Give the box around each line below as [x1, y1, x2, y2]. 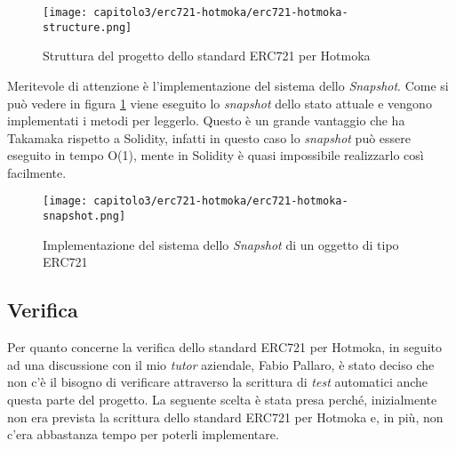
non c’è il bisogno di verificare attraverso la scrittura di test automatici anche [7, 373, 428, 391]
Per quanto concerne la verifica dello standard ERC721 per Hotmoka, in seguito [7, 338, 442, 357]
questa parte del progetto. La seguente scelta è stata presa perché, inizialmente [7, 389, 437, 408]
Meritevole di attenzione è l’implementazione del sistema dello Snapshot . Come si [7, 76, 449, 94]
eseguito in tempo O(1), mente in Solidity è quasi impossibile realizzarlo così [7, 146, 424, 164]
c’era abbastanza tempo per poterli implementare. [7, 425, 279, 444]
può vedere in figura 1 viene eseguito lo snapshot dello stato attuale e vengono [7, 93, 432, 112]
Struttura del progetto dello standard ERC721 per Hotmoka [43, 46, 371, 65]
